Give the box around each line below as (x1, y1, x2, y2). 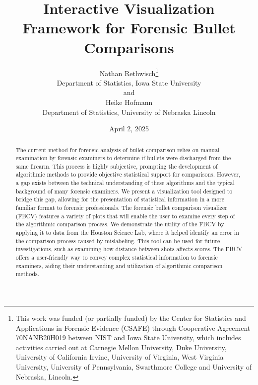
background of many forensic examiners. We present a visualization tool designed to (15, 187, 233, 195)
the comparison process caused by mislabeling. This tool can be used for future (15, 236, 220, 245)
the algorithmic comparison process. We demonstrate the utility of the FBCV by (15, 220, 224, 228)
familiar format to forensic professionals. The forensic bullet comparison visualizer (15, 203, 227, 212)
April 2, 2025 (109, 123, 149, 134)
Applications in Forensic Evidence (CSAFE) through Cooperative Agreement (15, 322, 251, 333)
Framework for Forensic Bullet (22, 17, 236, 38)
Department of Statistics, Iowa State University (57, 77, 201, 88)
